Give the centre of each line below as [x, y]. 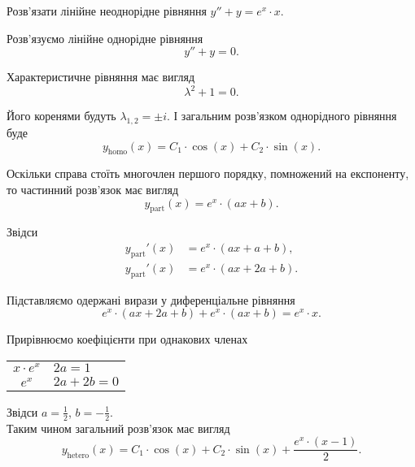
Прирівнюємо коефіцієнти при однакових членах [127, 339]
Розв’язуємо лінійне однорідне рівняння [105, 38]
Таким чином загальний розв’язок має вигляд [118, 428]
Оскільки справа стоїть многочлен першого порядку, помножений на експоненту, [208, 173]
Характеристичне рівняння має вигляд [101, 77]
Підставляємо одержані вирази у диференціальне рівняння [151, 299]
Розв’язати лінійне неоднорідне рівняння [107, 11]
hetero [78, 455]
